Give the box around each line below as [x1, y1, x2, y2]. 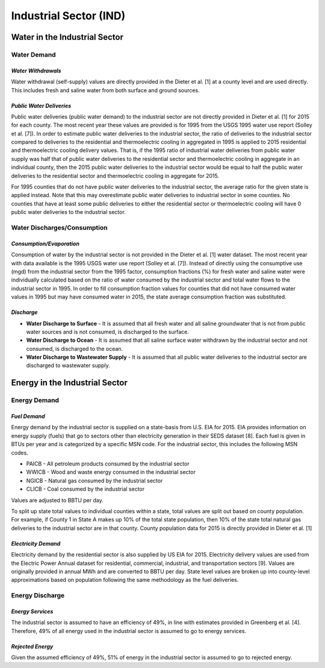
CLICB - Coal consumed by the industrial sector [26, 485, 145, 493]
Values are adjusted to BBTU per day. [11, 496, 104, 503]
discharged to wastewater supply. [26, 362, 111, 369]
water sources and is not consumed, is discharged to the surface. [26, 328, 189, 335]
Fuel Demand [11, 413, 45, 420]
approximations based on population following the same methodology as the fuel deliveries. [11, 576, 239, 584]
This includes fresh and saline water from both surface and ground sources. [11, 86, 200, 93]
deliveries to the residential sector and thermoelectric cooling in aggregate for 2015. [11, 172, 220, 179]
